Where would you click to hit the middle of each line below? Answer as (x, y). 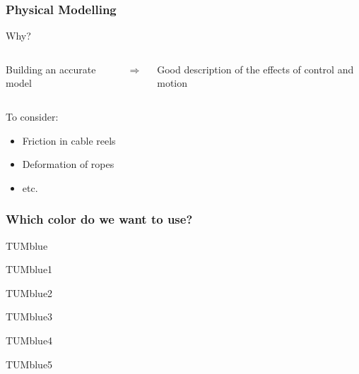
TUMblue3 (29, 316)
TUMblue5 (29, 364)
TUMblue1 (29, 269)
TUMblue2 (29, 292)
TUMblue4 (29, 340)
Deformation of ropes (68, 164)
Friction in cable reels (69, 140)
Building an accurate (51, 69)
